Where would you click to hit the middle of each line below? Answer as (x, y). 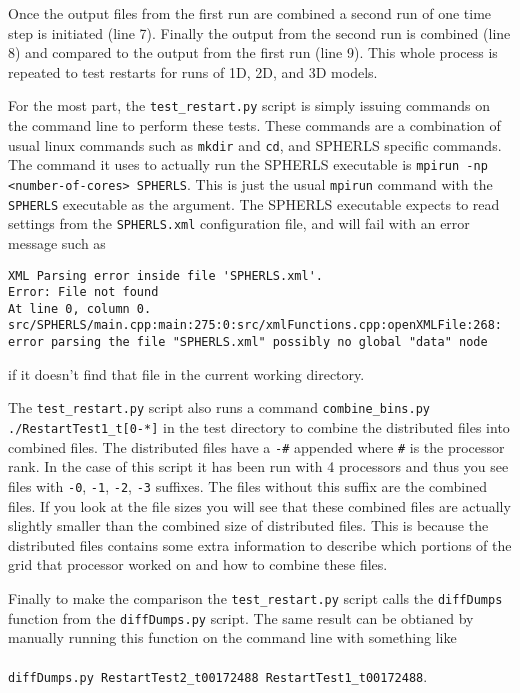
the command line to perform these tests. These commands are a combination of (254, 125)
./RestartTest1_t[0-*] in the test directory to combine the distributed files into (259, 427)
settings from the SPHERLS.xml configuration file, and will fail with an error (239, 223)
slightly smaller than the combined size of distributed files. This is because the (248, 525)
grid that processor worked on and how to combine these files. (198, 564)
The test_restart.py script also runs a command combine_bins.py (219, 407)
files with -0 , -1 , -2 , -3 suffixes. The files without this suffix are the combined (247, 485)
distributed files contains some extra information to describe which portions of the (260, 544)
